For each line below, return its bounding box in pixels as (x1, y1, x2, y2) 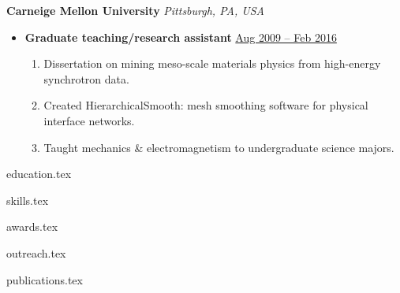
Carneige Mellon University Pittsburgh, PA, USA (6, 2, 264, 18)
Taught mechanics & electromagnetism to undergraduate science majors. (43, 139, 394, 155)
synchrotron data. (43, 70, 129, 87)
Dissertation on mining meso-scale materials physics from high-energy (43, 55, 381, 72)
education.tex (6, 165, 72, 182)
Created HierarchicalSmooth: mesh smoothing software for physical (43, 97, 368, 113)
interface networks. (43, 112, 135, 128)
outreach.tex (6, 244, 66, 261)
